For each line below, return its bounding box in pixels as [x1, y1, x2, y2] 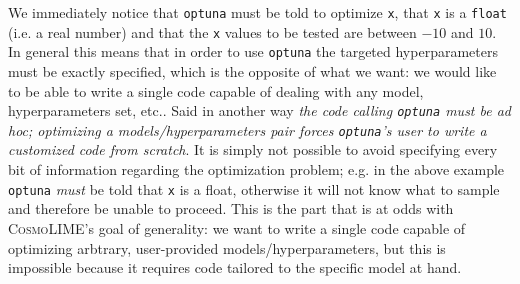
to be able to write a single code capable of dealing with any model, [8, 80, 424, 101]
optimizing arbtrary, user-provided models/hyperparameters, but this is [8, 237, 446, 258]
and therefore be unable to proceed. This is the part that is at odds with [8, 198, 454, 219]
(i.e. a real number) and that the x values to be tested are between [8, 21, 417, 42]
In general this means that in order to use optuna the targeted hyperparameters [8, 41, 498, 62]
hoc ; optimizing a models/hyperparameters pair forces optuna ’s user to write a [8, 119, 487, 140]
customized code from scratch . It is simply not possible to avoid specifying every [8, 139, 498, 160]
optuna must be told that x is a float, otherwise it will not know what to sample [8, 178, 500, 199]
